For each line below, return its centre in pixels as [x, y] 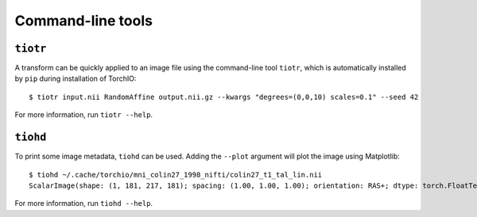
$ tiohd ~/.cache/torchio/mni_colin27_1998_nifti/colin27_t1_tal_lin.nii [176, 175]
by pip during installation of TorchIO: [76, 78]
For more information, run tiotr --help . [84, 115]
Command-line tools [83, 21]
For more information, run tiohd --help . [84, 204]
